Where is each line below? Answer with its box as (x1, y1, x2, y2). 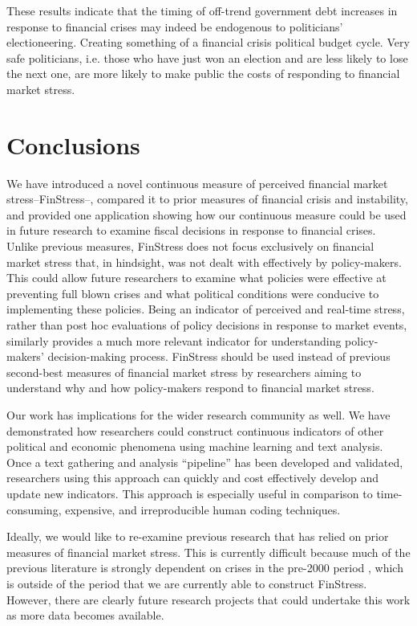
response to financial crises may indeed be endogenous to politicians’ (6, 18, 343, 35)
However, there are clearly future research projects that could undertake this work (6, 591, 411, 608)
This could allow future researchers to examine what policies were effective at (6, 269, 387, 286)
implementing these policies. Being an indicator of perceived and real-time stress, (6, 301, 405, 317)
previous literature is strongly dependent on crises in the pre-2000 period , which (6, 559, 403, 576)
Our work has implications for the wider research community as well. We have (6, 407, 391, 423)
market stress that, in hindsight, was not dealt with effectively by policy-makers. (6, 253, 402, 270)
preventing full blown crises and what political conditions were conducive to (6, 284, 379, 301)
